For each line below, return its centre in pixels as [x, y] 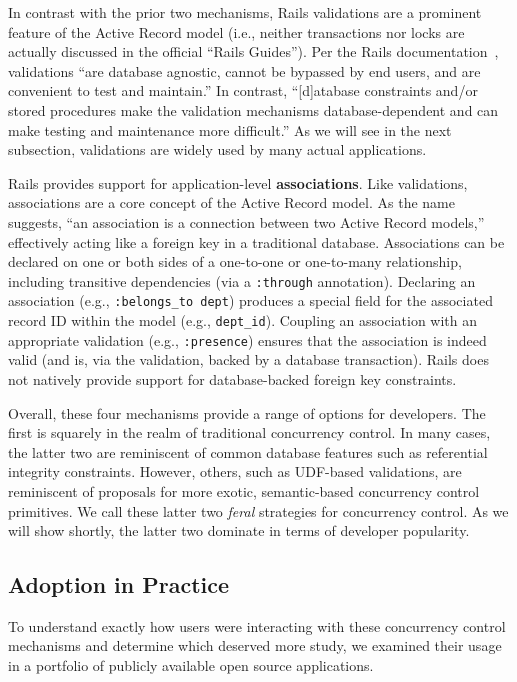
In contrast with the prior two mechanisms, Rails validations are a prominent [245, 12]
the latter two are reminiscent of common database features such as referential [248, 451]
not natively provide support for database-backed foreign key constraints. [232, 378]
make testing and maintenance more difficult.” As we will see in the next [230, 129]
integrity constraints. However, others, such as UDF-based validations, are [235, 471]
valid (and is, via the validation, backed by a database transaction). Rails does [248, 359]
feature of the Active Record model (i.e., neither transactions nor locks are [236, 31]
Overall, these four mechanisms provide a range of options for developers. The [247, 412]
